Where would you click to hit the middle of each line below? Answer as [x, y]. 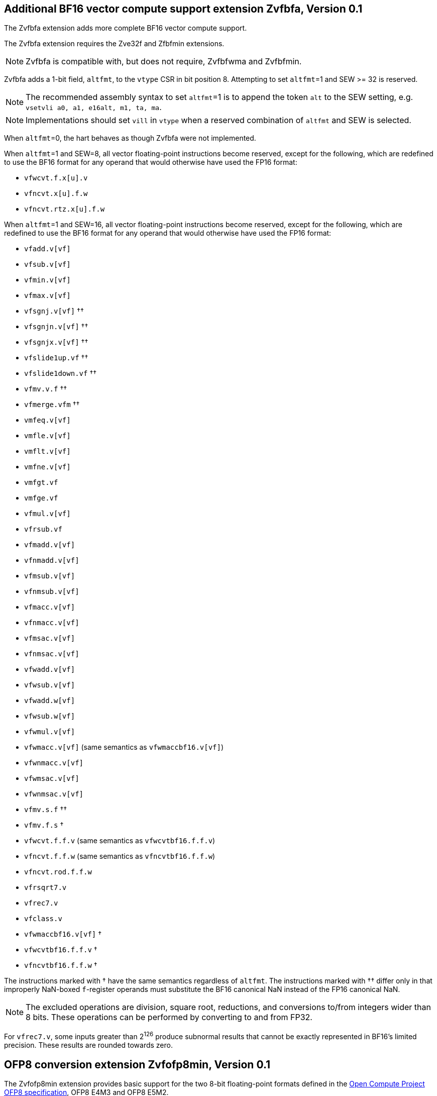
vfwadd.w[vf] [50, 701]
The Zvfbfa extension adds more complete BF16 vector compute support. [126, 28]
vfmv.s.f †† [46, 810]
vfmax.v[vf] [47, 296]
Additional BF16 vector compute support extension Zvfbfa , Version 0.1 [183, 9]
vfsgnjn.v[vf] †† [56, 327]
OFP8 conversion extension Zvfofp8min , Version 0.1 [137, 1064]
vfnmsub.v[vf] [52, 592]
